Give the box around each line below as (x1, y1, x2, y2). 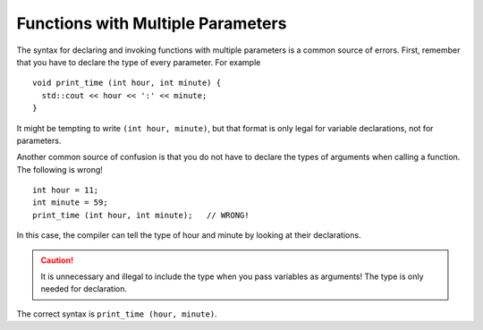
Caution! (40, 255, 74, 266)
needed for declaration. (40, 283, 127, 294)
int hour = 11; (32, 185, 99, 196)
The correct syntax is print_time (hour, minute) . (16, 309, 218, 319)
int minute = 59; (32, 198, 108, 207)
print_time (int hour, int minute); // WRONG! (32, 210, 250, 220)
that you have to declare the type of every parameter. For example (16, 56, 261, 67)
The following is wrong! (16, 164, 103, 174)
